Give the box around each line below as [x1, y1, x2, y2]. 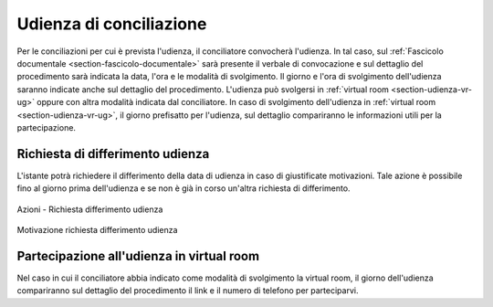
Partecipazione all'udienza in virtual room [16, 248, 260, 264]
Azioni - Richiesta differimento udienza [16, 204, 163, 215]
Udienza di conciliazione [16, 14, 207, 34]
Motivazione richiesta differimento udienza [16, 224, 178, 235]
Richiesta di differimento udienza [16, 146, 210, 162]
